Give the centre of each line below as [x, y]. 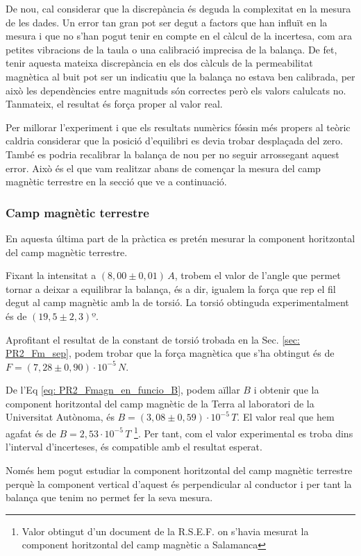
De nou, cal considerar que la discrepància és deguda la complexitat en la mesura [178, 8]
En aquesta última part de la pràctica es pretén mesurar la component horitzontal [180, 238]
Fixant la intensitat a [51, 275]
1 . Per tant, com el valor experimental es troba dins [244, 432]
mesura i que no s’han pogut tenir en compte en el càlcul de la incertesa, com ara [179, 36]
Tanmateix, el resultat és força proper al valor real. [114, 104]
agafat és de [31, 433]
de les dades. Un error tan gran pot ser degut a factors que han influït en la [167, 22]
